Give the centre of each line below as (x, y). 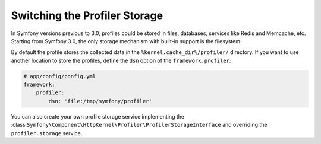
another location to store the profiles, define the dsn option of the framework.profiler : (121, 60)
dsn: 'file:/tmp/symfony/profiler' (100, 101)
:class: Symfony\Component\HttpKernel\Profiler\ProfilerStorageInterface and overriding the (139, 125)
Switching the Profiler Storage (87, 15)
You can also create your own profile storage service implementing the (98, 116)
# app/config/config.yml (60, 76)
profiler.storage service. (47, 133)
